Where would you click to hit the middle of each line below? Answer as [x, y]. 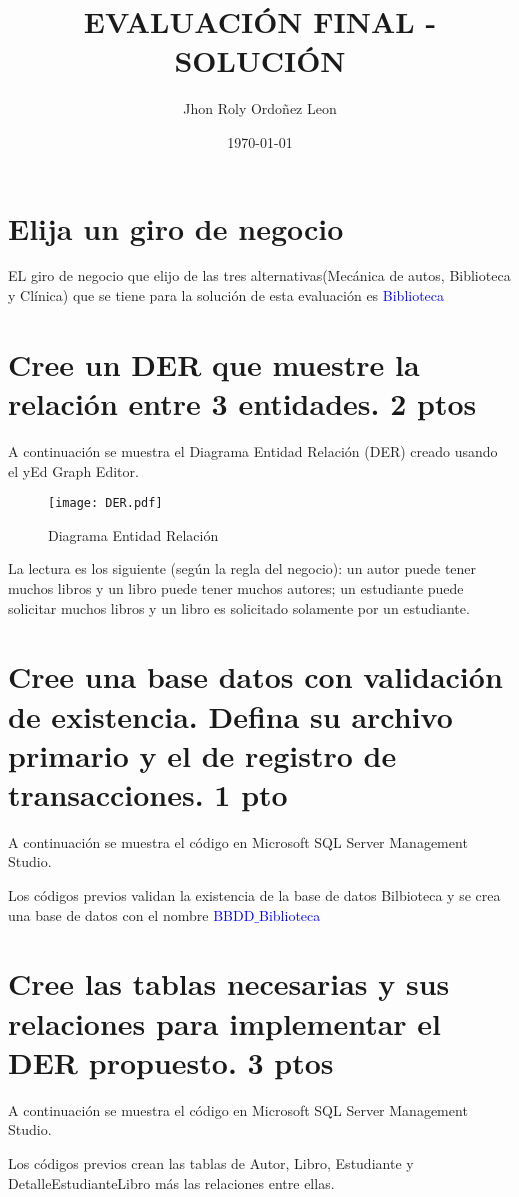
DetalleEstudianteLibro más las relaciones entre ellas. [171, 1182]
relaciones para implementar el [224, 1022]
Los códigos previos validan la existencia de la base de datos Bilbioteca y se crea [254, 895]
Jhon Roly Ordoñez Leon [260, 108]
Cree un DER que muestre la [214, 363]
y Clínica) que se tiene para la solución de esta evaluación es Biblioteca [226, 295]
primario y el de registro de [202, 754]
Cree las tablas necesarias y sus [229, 983]
